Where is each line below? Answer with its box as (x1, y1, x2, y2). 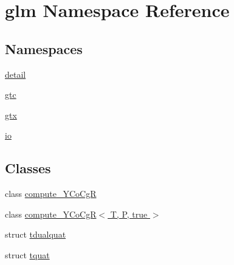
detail (5, 67, 26, 80)
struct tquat (5, 248, 50, 261)
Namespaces (5, 39, 83, 58)
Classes (5, 159, 51, 177)
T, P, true (110, 207, 148, 220)
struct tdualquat (5, 228, 66, 241)
